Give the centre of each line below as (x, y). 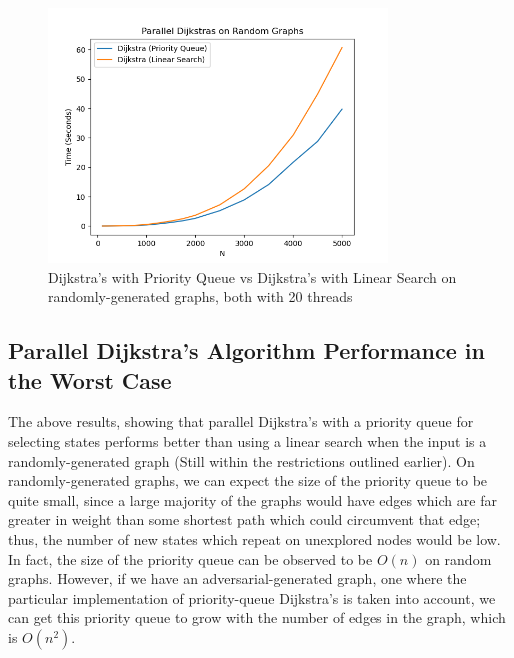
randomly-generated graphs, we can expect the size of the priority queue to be (248, 480)
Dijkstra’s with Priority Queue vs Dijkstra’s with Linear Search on (252, 276)
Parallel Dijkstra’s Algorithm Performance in (246, 350)
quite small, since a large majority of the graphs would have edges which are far (252, 499)
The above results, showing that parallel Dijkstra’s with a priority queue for (241, 421)
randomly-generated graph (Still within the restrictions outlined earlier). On (241, 460)
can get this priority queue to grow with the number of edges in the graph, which (257, 617)
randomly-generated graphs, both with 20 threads (200, 296)
